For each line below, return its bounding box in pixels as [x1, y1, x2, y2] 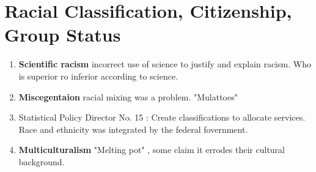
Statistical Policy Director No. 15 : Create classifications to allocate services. [18, 111, 306, 124]
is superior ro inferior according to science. [18, 69, 178, 82]
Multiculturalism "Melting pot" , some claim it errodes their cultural [18, 143, 285, 156]
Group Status [4, 22, 121, 47]
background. [18, 155, 65, 168]
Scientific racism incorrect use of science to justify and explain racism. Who [18, 58, 311, 70]
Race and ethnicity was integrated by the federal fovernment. [18, 122, 248, 135]
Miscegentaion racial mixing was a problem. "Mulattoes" [18, 90, 238, 103]
